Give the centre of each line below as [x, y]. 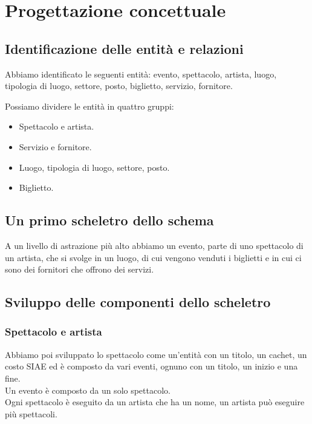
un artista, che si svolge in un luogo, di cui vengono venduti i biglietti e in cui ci [153, 257]
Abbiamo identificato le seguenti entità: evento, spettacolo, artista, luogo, [141, 74]
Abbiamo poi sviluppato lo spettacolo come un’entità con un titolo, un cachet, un [156, 354]
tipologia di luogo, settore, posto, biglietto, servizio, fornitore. [119, 86]
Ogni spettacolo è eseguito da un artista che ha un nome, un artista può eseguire [155, 402]
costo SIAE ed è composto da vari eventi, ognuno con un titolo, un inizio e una [151, 366]
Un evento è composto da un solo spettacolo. [88, 390]
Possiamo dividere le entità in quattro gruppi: [89, 106]
